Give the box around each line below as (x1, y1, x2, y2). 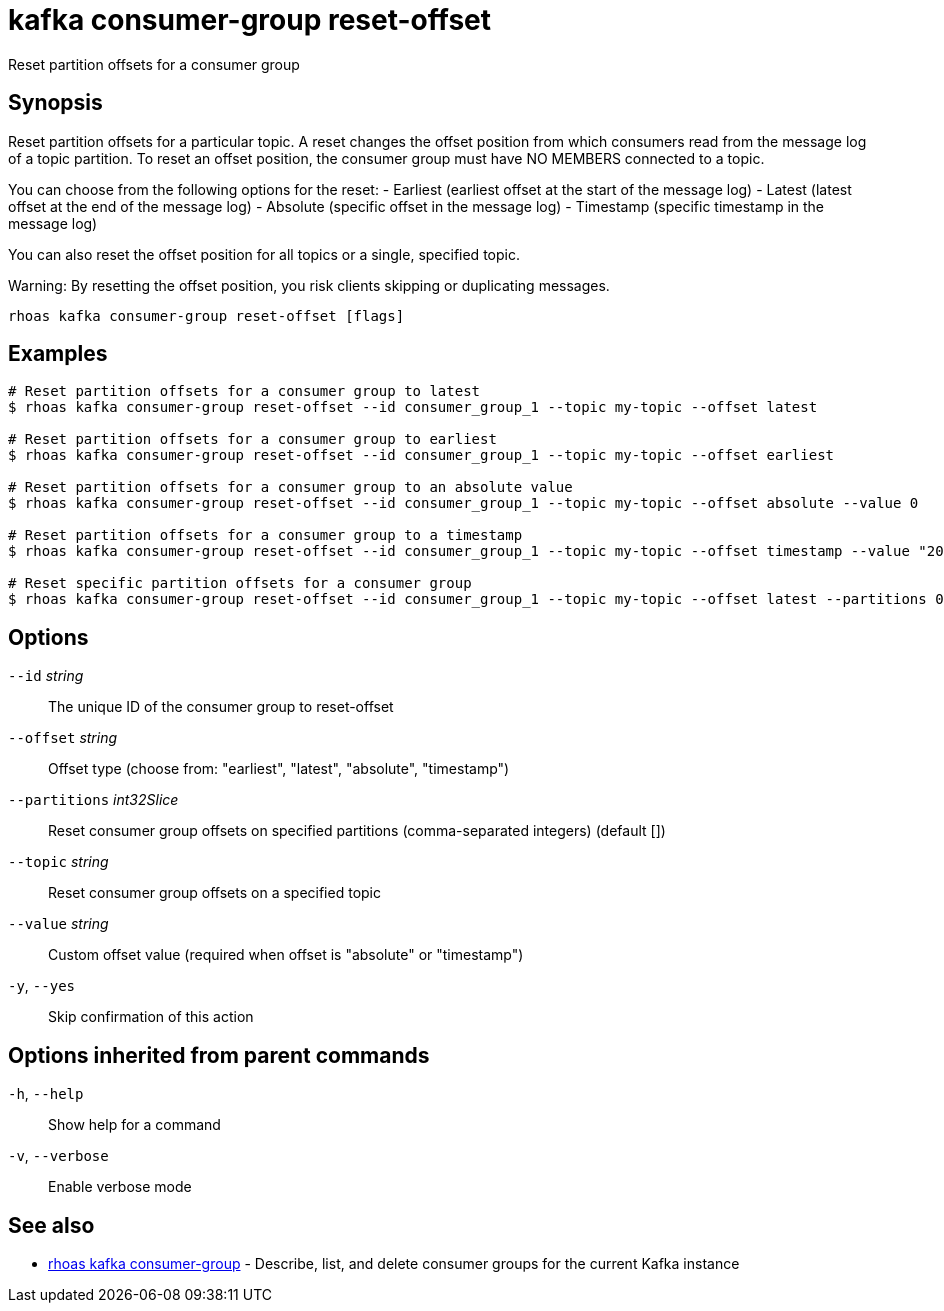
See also (8, 1212, 95, 1238)
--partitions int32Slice (8, 791, 179, 809)
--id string (8, 667, 84, 685)
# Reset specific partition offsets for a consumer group (8, 575, 472, 592)
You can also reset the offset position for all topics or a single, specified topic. (8, 245, 520, 263)
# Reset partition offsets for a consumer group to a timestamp (8, 527, 523, 544)
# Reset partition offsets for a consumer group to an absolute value (8, 479, 573, 496)
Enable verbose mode (48, 1178, 192, 1196)
